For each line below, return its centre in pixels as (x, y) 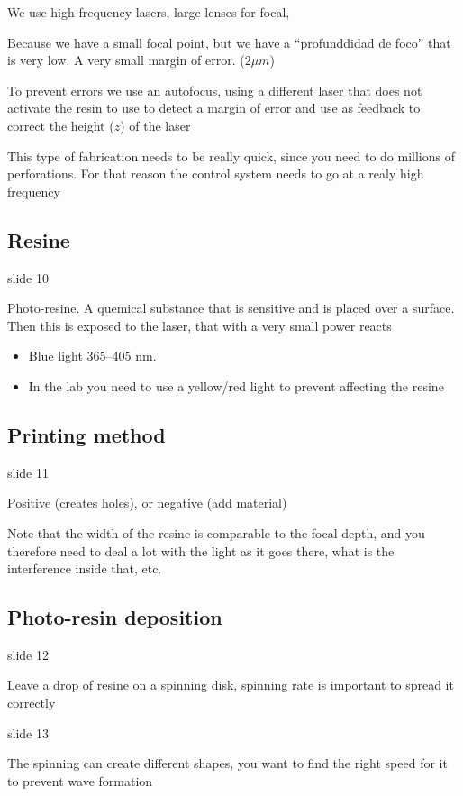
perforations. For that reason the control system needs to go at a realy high (216, 174)
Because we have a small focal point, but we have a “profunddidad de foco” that (229, 42)
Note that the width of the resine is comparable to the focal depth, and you (216, 532)
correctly (32, 703)
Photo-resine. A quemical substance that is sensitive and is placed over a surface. (231, 308)
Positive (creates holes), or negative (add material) (147, 503)
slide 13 (28, 732)
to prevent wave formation (80, 780)
